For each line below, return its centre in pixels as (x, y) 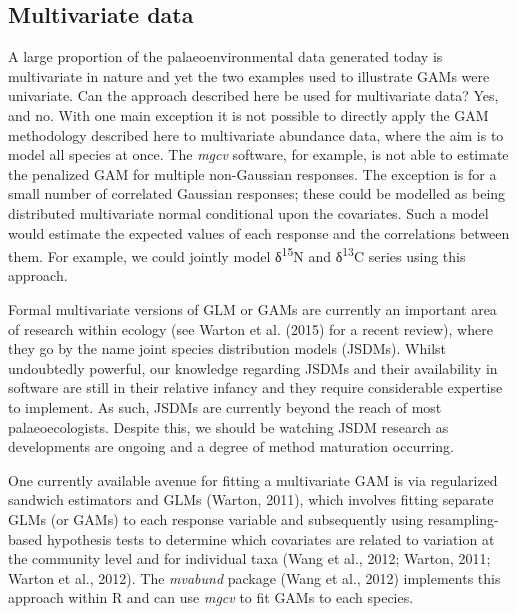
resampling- (463, 518)
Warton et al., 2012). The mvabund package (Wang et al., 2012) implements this (254, 577)
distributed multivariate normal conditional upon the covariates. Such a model (248, 212)
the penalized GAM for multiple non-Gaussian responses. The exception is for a (252, 173)
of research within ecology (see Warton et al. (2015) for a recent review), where (250, 328)
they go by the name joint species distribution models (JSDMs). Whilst (227, 348)
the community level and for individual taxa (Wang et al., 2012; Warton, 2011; (249, 558)
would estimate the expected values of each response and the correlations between (259, 232)
